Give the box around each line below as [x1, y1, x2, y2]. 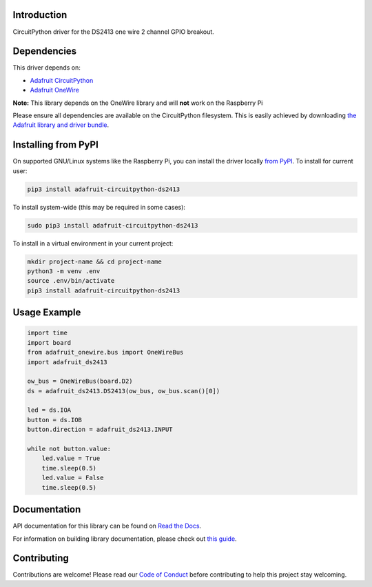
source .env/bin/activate [27, 277, 115, 285]
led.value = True [41, 455, 101, 462]
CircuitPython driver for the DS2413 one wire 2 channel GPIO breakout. [12, 28, 215, 36]
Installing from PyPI [12, 139, 99, 151]
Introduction [12, 9, 68, 21]
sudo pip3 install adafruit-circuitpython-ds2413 [27, 221, 198, 229]
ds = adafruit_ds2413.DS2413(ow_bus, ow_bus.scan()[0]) [27, 387, 220, 395]
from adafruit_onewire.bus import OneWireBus [27, 348, 184, 357]
